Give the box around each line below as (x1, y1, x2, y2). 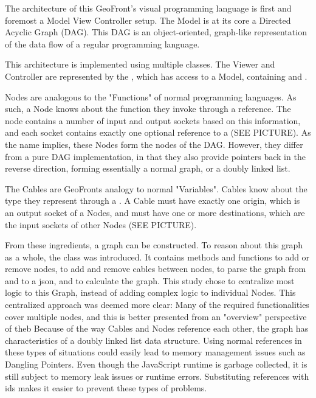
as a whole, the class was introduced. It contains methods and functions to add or (5, 250, 310, 263)
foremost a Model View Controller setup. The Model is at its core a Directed (5, 13, 291, 26)
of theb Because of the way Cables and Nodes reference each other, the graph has (5, 322, 309, 335)
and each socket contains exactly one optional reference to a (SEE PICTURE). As (5, 126, 311, 139)
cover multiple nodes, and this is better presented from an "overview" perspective (5, 310, 307, 323)
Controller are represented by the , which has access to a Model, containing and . (5, 69, 307, 82)
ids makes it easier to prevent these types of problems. (5, 382, 207, 394)
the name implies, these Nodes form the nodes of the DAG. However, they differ (5, 138, 303, 150)
